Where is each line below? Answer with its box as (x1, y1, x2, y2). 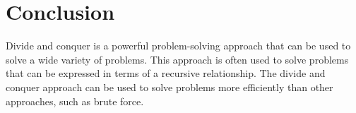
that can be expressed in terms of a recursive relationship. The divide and (6, 66, 326, 81)
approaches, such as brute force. (6, 93, 144, 108)
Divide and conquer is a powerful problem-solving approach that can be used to (6, 38, 351, 53)
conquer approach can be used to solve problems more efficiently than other (6, 79, 333, 94)
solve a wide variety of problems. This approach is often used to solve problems (6, 52, 349, 66)
